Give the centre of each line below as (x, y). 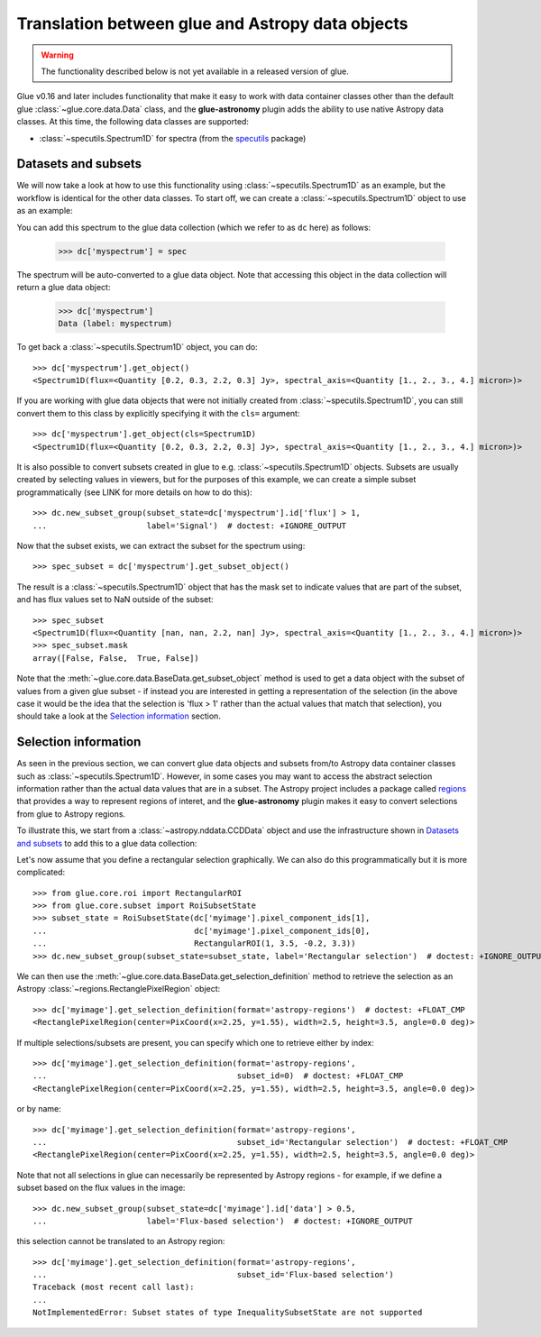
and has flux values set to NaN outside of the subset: (115, 600)
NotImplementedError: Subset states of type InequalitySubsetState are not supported (228, 1313)
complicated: (41, 872)
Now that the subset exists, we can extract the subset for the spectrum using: (161, 545)
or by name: (39, 1109)
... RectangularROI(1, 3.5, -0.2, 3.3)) (194, 943)
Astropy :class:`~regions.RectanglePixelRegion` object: (119, 989)
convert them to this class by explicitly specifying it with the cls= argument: (158, 413)
